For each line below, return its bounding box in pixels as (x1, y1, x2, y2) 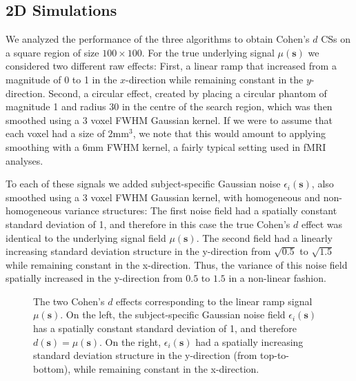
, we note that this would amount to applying (132, 126, 326, 141)
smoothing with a (6, 139, 80, 154)
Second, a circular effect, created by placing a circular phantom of (48, 85, 327, 100)
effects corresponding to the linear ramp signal (116, 294, 313, 308)
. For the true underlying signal (141, 45, 275, 59)
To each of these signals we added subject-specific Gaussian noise (6, 176, 281, 191)
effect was (301, 216, 343, 231)
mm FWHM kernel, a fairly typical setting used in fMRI (87, 139, 326, 154)
